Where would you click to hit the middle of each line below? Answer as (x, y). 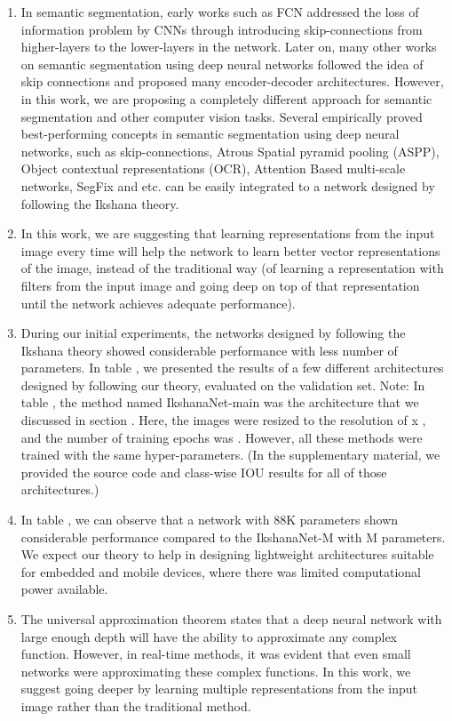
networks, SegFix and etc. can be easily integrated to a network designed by (228, 185)
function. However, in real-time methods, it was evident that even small (216, 654)
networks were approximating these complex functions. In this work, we (216, 671)
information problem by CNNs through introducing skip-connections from (222, 29)
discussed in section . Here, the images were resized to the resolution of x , (223, 420)
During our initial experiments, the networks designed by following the (213, 333)
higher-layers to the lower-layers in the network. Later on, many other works (229, 47)
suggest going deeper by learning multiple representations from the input (219, 689)
